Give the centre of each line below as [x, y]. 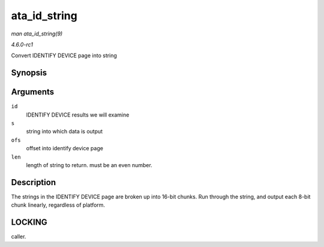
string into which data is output [64, 132]
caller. [19, 237]
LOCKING [29, 222]
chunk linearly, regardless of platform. [58, 205]
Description [34, 182]
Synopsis [29, 73]
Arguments [33, 92]
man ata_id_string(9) [37, 34]
